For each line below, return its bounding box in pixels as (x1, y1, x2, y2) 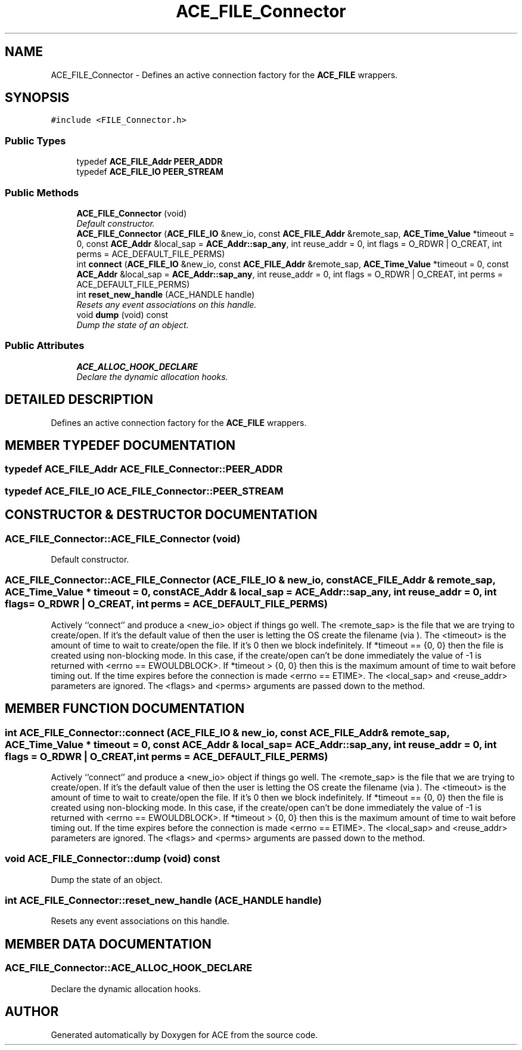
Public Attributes (5, 339, 85, 352)
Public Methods (5, 186, 79, 199)
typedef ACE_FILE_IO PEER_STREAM (76, 166, 223, 177)
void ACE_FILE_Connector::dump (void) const (5, 853, 220, 865)
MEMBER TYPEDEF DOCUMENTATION (5, 437, 236, 453)
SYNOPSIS (5, 90, 70, 106)
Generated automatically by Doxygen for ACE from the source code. (51, 1029, 318, 1040)
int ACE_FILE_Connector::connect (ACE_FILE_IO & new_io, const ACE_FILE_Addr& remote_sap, (5, 726, 450, 739)
